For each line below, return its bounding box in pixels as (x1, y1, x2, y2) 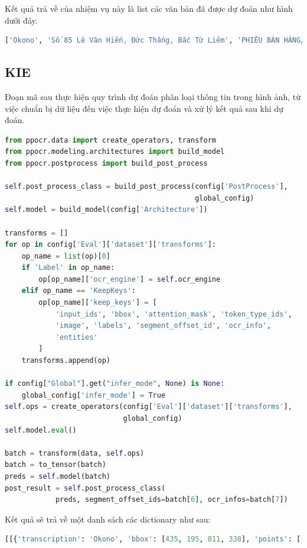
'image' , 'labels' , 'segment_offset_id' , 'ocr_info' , (55, 321, 272, 330)
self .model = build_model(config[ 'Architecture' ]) (5, 205, 208, 214)
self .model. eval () (5, 425, 77, 434)
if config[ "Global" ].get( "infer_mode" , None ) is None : (5, 379, 225, 388)
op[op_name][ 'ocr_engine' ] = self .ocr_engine (38, 275, 221, 283)
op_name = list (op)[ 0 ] (21, 252, 111, 260)
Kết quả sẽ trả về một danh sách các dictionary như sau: (5, 512, 211, 525)
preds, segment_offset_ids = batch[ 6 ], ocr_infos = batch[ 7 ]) (55, 495, 288, 504)
